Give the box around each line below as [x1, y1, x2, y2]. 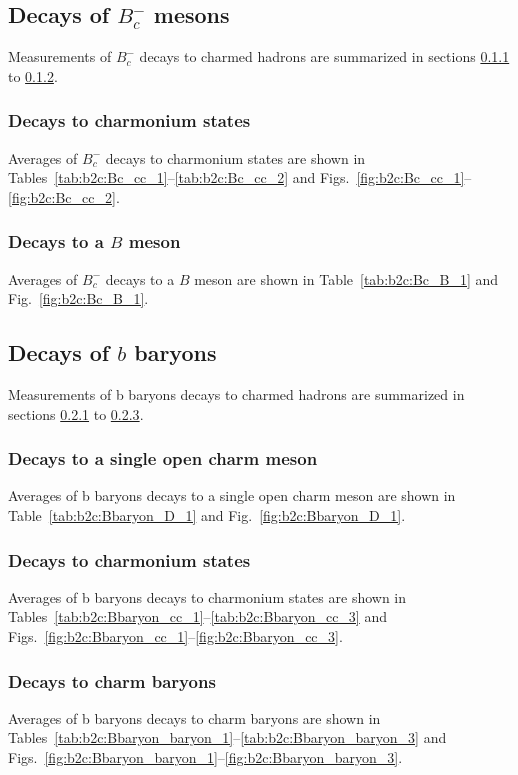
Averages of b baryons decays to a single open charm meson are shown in [8, 485, 456, 506]
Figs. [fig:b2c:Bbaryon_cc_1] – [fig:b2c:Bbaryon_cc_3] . [8, 626, 343, 646]
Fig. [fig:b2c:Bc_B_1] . [8, 288, 149, 309]
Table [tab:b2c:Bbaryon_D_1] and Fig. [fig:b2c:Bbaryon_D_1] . [8, 505, 406, 525]
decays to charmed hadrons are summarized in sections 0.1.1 [139, 46, 510, 67]
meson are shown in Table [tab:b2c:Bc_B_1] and [194, 268, 499, 289]
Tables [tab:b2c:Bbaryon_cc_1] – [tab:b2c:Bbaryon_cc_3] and [8, 606, 387, 627]
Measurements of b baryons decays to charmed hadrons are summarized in [8, 384, 465, 404]
